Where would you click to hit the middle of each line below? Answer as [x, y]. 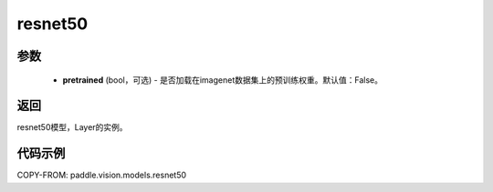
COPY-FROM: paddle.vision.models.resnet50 [102, 175]
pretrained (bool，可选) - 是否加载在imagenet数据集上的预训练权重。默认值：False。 [223, 80]
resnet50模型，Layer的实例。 [72, 127]
